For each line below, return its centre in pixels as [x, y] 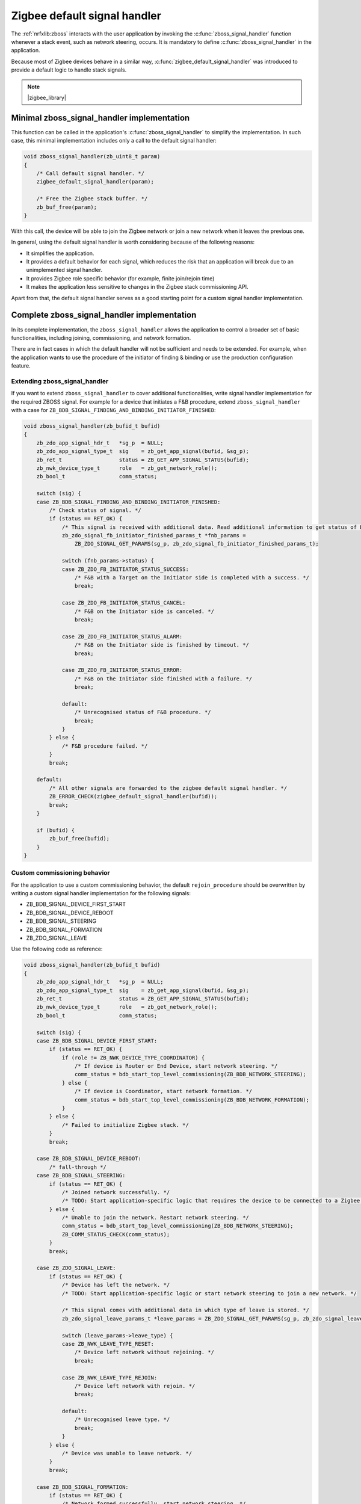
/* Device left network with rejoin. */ [135, 1386]
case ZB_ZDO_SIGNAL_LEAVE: [76, 1268]
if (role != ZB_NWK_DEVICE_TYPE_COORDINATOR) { [133, 1058]
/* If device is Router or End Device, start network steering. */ [176, 1066]
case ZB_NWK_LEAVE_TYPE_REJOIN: [110, 1377]
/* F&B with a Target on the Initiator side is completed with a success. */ [192, 578]
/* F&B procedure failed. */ [105, 746]
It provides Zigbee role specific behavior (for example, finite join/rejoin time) [120, 278]
